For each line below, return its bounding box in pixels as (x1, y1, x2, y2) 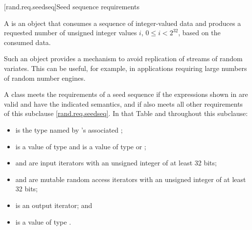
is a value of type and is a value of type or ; (15, 141, 146, 151)
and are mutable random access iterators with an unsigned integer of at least (15, 174, 246, 184)
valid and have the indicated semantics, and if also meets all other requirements (4, 98, 243, 109)
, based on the (178, 27, 221, 38)
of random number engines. (4, 72, 86, 83)
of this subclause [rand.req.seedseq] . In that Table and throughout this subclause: (4, 108, 248, 118)
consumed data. (4, 37, 51, 47)
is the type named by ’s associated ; (15, 124, 123, 135)
